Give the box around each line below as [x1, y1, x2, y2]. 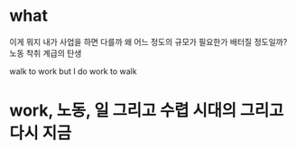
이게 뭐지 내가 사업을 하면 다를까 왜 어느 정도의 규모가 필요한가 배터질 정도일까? [9, 36, 288, 47]
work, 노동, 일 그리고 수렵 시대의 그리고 [9, 100, 284, 121]
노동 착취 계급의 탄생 [9, 47, 82, 59]
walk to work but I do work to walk [9, 65, 137, 77]
